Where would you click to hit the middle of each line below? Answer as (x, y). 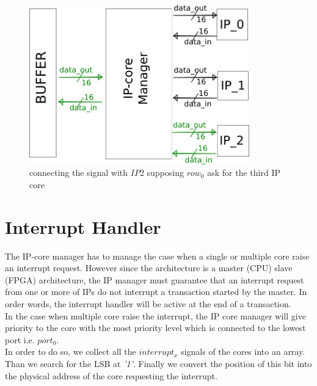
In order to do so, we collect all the (71, 351)
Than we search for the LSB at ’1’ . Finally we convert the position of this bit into (158, 363)
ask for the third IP (244, 173)
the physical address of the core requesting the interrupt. (111, 375)
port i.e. (20, 339)
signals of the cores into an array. (243, 351)
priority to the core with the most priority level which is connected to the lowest (155, 328)
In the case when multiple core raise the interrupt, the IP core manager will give (155, 315)
